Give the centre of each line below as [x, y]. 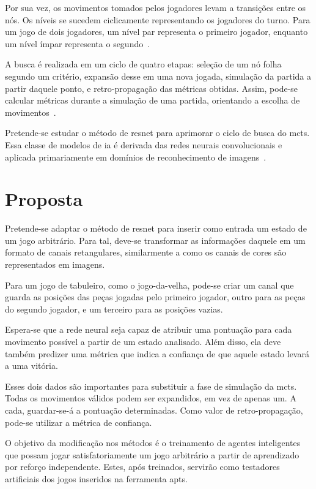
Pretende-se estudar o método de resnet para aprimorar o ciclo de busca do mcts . [157, 133]
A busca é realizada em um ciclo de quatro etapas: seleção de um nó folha [143, 64]
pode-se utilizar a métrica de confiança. [79, 422]
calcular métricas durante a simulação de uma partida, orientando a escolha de [152, 100]
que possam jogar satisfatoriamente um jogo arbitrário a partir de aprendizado [152, 454]
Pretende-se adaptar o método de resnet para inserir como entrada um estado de [156, 228]
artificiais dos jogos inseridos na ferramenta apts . [96, 478]
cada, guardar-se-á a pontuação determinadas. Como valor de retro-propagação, [154, 410]
